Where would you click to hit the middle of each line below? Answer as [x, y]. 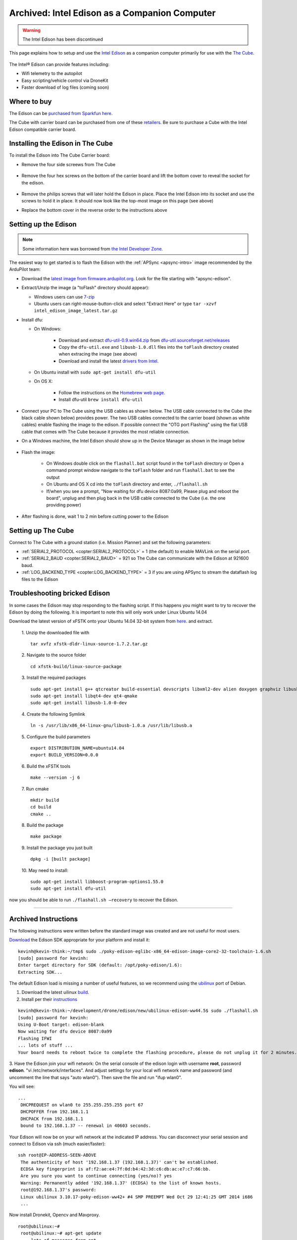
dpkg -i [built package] [60, 859]
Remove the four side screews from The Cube [69, 164]
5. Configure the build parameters [56, 737]
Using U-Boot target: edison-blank [61, 1025]
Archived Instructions [44, 919]
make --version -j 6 [55, 778]
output [53, 477]
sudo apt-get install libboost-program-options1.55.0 [97, 882]
